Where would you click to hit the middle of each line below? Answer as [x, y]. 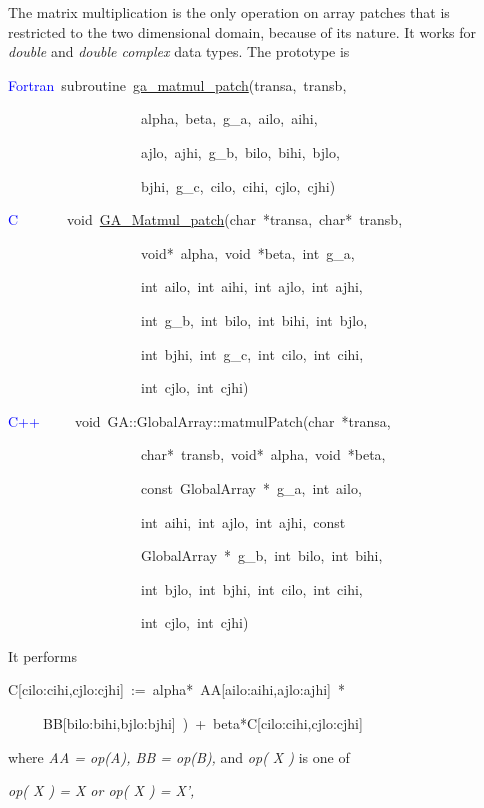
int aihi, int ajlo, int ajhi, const [243, 521]
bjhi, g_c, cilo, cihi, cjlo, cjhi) [238, 185]
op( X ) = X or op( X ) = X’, [101, 790]
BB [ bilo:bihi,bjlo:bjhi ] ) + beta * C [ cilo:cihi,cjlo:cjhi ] [202, 723]
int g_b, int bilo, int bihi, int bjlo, [254, 319]
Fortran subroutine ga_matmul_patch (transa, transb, [177, 84]
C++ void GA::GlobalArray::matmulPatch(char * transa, [199, 420]
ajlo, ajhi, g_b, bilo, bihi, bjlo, [240, 151]
